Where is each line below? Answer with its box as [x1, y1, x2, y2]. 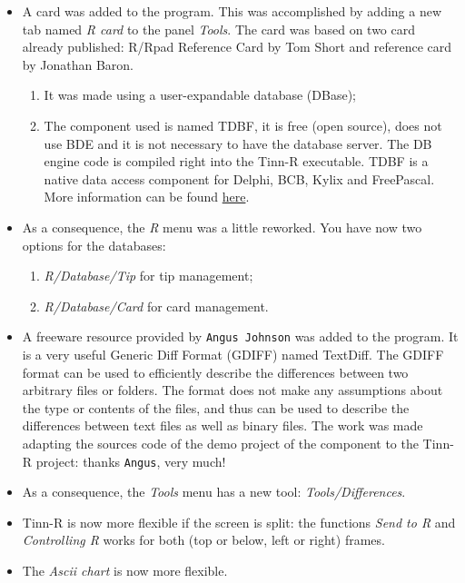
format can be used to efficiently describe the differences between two [22, 362, 409, 381]
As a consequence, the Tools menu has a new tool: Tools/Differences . [22, 482, 406, 501]
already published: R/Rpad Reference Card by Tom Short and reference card [22, 37, 452, 56]
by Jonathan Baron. [22, 54, 134, 74]
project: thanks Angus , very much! [35, 451, 226, 470]
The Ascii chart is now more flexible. [22, 560, 228, 579]
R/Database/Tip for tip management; [44, 266, 253, 285]
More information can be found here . [44, 187, 250, 206]
